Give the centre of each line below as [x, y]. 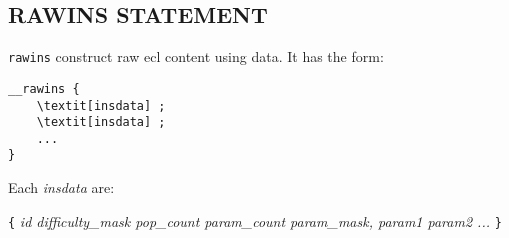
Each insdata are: [61, 187]
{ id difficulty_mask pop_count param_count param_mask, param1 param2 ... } [255, 220]
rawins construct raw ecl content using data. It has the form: [196, 56]
